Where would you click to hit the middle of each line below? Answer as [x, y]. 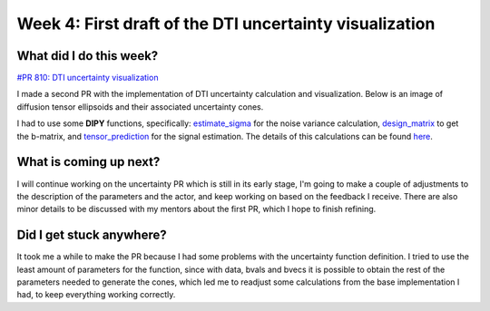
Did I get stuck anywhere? [92, 235]
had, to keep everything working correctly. [96, 295]
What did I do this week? [88, 56]
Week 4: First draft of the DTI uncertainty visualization [226, 24]
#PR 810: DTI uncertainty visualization [88, 78]
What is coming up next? [88, 162]
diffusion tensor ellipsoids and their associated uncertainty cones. [140, 107]
